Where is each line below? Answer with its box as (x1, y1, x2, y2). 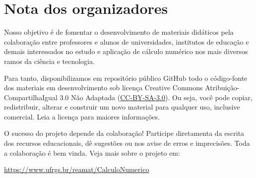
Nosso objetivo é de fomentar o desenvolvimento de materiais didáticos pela (4, 27, 234, 37)
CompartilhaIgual (4, 92, 58, 102)
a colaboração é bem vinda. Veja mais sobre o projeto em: (4, 147, 180, 158)
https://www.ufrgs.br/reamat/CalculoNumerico (4, 164, 149, 175)
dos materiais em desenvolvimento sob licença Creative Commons (4, 82, 203, 93)
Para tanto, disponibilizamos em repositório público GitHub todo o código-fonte (4, 72, 248, 83)
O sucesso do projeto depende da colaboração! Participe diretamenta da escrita (4, 128, 245, 138)
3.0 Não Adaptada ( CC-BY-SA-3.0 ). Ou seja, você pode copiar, (60, 92, 253, 102)
